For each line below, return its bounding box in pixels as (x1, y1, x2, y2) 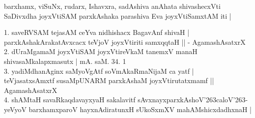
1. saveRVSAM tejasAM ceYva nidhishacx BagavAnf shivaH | (4, 27, 190, 37)
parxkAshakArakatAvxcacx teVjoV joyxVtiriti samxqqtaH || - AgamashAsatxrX (4, 36, 246, 47)
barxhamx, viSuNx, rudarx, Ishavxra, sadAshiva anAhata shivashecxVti (4, 1, 221, 11)
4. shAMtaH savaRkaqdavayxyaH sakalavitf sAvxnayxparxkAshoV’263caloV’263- (4, 94, 248, 105)
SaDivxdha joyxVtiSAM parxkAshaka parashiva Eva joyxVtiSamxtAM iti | (4, 10, 231, 21)
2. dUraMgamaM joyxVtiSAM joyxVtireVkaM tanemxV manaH (4, 46, 198, 57)
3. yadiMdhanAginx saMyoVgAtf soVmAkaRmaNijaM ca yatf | (4, 65, 194, 76)
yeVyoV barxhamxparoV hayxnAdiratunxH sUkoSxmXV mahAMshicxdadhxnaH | (4, 104, 252, 114)
